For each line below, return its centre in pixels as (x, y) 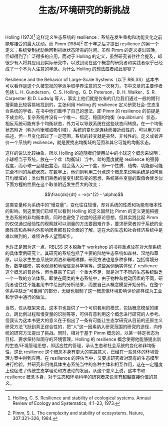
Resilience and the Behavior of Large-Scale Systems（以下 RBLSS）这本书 (82, 79)
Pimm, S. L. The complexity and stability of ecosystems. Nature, (78, 413)
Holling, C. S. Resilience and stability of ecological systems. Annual (81, 398)
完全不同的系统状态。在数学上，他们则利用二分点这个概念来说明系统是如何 (82, 172)
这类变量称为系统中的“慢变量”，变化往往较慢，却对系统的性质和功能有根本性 (84, 204)
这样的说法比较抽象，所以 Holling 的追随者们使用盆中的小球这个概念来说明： (84, 153)
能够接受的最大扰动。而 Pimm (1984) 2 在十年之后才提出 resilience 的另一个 (82, 43)
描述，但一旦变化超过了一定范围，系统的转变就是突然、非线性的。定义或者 (82, 136)
